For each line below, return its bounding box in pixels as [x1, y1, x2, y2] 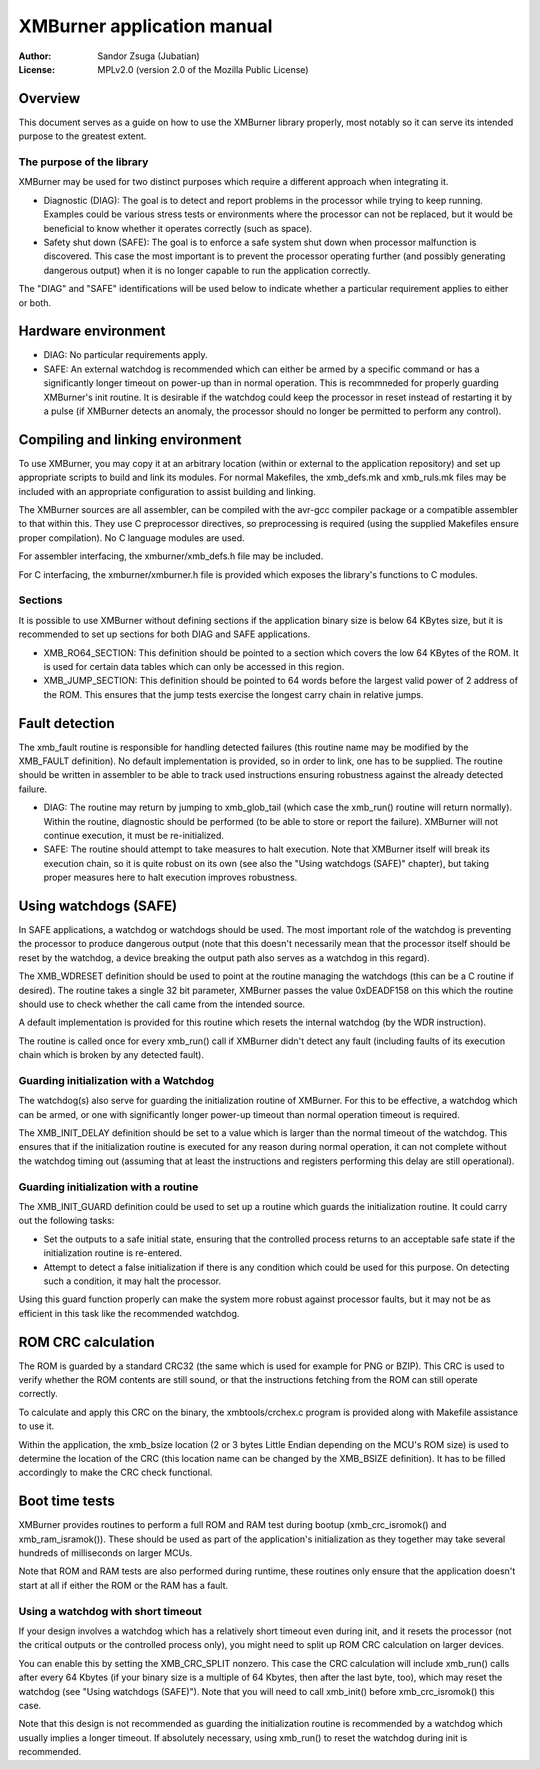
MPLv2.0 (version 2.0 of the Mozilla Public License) [97, 63, 309, 75]
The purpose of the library [18, 155, 149, 169]
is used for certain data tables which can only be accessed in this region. [43, 660, 345, 672]
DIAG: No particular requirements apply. [43, 349, 208, 361]
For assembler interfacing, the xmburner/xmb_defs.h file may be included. [18, 550, 324, 562]
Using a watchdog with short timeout [18, 1604, 202, 1618]
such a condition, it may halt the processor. [43, 1275, 222, 1287]
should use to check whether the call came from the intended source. [18, 998, 305, 1010]
